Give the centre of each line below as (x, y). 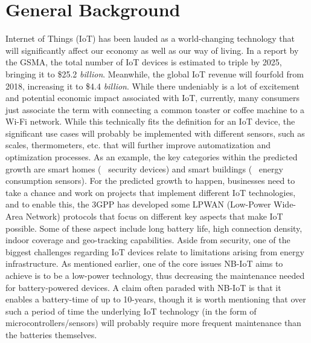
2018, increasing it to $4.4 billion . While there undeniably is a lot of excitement (152, 86)
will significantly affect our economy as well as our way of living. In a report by (152, 50)
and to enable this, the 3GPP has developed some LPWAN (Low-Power (138, 204)
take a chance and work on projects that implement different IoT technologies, (151, 192)
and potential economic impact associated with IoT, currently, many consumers (152, 98)
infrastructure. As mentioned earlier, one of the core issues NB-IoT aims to (144, 263)
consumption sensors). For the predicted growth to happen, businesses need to (150, 181)
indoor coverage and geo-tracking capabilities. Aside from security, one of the (148, 240)
